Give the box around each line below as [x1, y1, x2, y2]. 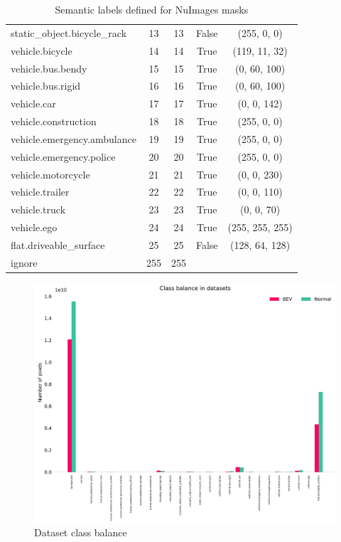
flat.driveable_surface [11, 237, 105, 252]
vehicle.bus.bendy [11, 60, 87, 75]
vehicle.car [11, 96, 56, 111]
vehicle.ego [11, 220, 58, 235]
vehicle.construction [11, 114, 97, 129]
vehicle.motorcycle [11, 166, 90, 181]
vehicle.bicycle [11, 43, 72, 58]
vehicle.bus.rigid [11, 78, 81, 93]
